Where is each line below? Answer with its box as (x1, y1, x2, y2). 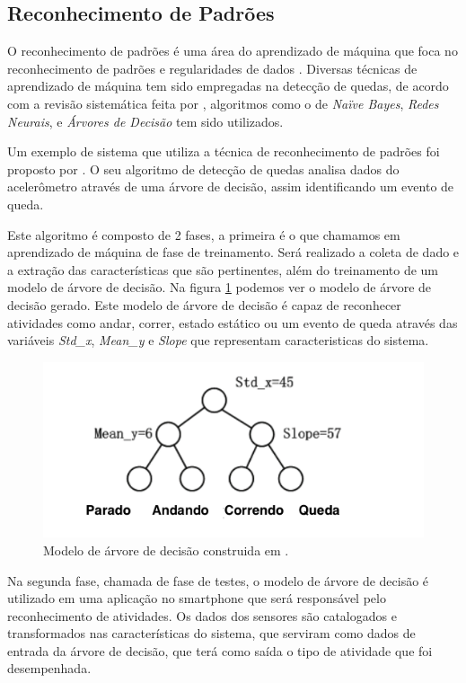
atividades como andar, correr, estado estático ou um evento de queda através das (7, 313, 458, 332)
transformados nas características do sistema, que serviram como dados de (7, 624, 416, 643)
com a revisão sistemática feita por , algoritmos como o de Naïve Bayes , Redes (7, 93, 439, 112)
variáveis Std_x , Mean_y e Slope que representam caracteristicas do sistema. (7, 331, 429, 350)
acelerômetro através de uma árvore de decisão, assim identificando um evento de (7, 177, 454, 196)
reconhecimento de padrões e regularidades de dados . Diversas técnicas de (7, 58, 418, 77)
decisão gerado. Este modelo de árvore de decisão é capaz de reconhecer (7, 295, 401, 314)
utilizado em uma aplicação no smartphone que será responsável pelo (7, 589, 386, 608)
